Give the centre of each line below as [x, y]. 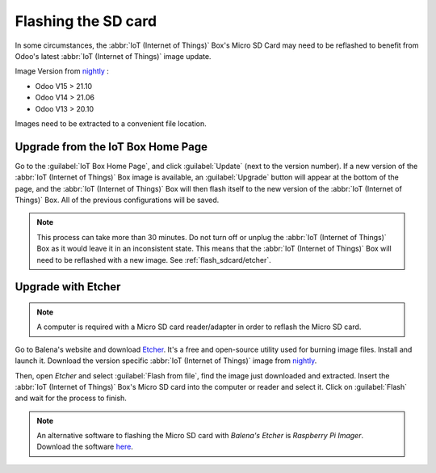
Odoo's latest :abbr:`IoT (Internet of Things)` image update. [113, 56]
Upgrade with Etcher [68, 287]
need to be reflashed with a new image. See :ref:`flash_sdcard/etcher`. [154, 260]
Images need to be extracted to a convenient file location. [111, 123]
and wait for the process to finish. [71, 398]
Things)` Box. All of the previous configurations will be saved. [117, 200]
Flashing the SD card [86, 21]
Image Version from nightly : [62, 71]
